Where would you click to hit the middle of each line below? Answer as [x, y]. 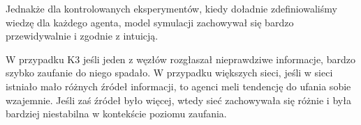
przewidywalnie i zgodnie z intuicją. [82, 36]
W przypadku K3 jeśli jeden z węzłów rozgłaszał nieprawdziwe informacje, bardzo [180, 59]
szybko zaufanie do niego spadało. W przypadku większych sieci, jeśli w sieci [169, 73]
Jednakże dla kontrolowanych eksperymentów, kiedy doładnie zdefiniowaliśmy [171, 8]
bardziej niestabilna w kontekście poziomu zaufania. [116, 114]
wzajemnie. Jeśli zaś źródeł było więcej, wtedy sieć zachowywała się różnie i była [178, 100]
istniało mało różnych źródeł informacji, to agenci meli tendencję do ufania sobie [178, 86]
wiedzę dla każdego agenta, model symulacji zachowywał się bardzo [150, 22]
